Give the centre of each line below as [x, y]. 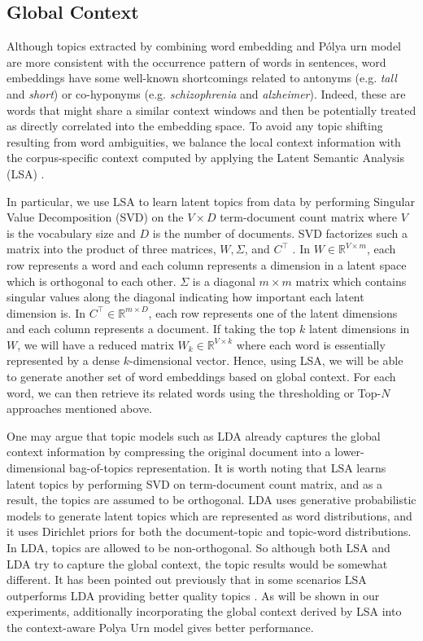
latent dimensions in [359, 329]
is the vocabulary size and [71, 233]
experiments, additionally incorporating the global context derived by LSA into [204, 611]
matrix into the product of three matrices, [111, 249]
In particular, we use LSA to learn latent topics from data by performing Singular [211, 201]
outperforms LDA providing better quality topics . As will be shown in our [193, 595]
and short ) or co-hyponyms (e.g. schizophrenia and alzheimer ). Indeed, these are [206, 93]
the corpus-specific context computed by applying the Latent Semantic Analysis [205, 158]
